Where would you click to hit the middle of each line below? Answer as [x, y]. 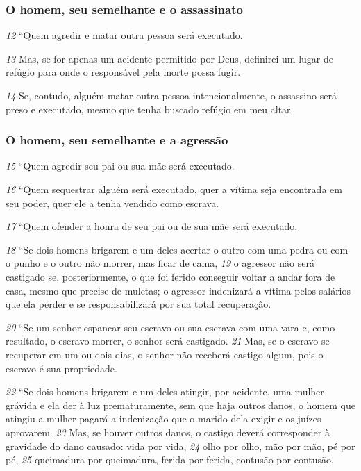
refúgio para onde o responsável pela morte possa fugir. [123, 72]
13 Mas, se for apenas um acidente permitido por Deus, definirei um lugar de [169, 58]
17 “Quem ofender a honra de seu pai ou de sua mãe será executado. [152, 226]
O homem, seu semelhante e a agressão [117, 140]
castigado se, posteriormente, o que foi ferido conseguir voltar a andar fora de [170, 276]
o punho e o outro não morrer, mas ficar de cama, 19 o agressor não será [160, 263]
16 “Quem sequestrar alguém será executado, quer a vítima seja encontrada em [174, 189]
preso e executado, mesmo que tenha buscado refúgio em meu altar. [150, 109]
